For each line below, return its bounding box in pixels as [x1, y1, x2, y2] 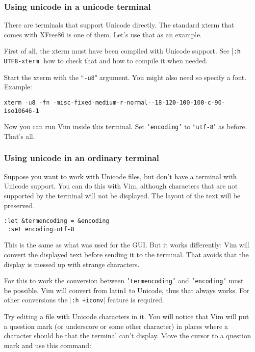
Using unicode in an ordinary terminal [4, 152, 159, 164]
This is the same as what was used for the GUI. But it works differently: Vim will [4, 240, 250, 250]
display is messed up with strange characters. [4, 259, 140, 269]
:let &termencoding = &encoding [4, 217, 109, 225]
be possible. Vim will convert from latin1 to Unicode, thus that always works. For [4, 285, 250, 295]
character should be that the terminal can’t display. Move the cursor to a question [4, 330, 251, 341]
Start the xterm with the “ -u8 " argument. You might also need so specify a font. [4, 72, 247, 82]
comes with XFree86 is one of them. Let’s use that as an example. [4, 29, 202, 39]
